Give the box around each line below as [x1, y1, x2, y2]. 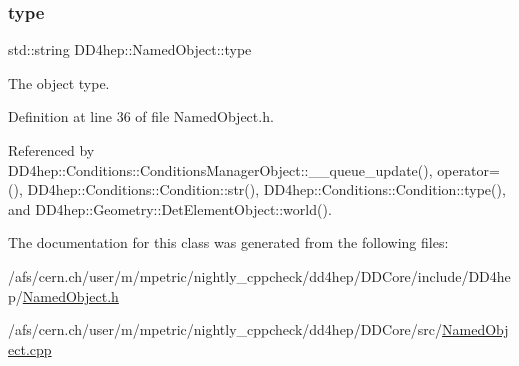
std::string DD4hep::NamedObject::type [8, 39, 252, 60]
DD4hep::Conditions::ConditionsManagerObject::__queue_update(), [8, 159, 433, 180]
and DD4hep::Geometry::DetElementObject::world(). [8, 198, 332, 219]
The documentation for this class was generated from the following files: [8, 232, 449, 253]
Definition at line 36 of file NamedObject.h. [8, 106, 274, 127]
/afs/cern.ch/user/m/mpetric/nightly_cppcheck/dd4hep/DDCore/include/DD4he [8, 265, 511, 286]
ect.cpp [8, 338, 52, 359]
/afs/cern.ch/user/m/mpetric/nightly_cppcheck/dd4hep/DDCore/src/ [8, 319, 443, 340]
